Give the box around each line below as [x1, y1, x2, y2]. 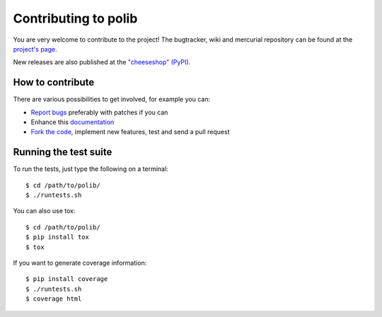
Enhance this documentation [30, 118, 115, 126]
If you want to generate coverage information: [13, 258, 147, 268]
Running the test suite [13, 146, 112, 158]
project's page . [13, 44, 58, 53]
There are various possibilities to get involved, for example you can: [13, 95, 211, 104]
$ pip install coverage [25, 275, 108, 283]
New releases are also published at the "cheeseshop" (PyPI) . [13, 58, 191, 66]
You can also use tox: [13, 207, 76, 215]
